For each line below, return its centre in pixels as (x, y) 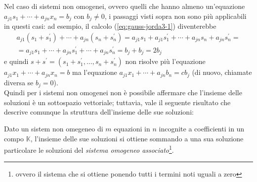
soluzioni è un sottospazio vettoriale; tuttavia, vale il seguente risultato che (117, 102)
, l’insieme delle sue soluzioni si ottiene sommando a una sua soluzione (137, 138)
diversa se (19, 82)
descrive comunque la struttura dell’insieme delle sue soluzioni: (99, 112)
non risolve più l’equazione (165, 61)
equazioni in (132, 128)
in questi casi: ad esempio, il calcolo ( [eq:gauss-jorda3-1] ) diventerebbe (110, 26)
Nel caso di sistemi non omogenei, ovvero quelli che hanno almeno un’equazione (125, 6)
